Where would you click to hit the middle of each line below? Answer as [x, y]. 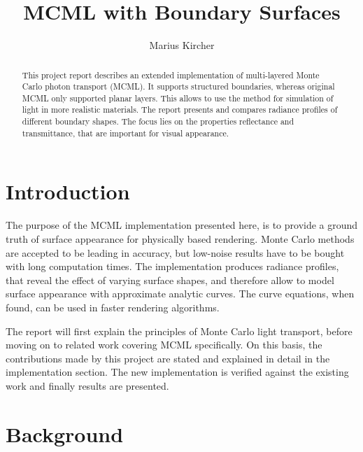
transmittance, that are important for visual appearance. [126, 133]
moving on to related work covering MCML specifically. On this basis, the [164, 345]
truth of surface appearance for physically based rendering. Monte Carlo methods [180, 238]
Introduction [68, 191]
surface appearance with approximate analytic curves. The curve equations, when [180, 294]
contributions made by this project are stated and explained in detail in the [168, 358]
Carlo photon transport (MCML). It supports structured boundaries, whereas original [178, 86]
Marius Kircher [182, 45]
